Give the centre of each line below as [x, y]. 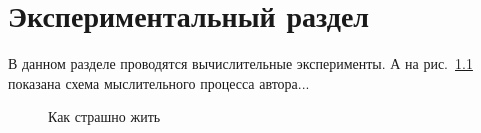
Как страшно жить [104, 116]
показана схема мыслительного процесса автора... [159, 82]
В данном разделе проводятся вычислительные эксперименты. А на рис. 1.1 [240, 63]
